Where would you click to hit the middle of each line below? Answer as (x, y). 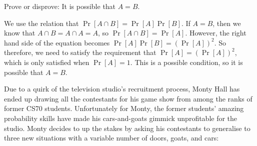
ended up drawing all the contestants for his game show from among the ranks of (128, 98)
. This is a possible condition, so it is (186, 62)
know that (20, 33)
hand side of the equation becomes (57, 42)
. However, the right (216, 33)
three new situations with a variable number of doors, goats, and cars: (111, 138)
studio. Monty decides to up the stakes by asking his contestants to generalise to (127, 128)
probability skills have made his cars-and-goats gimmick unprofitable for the (121, 118)
